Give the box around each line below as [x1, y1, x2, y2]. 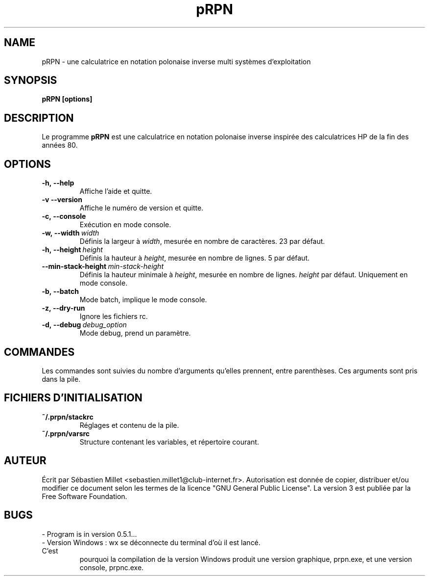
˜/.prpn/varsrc [42, 429, 90, 438]
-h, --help [42, 179, 74, 187]
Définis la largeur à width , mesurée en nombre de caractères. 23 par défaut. [79, 237, 325, 246]
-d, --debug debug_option [42, 320, 127, 329]
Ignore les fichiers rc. [79, 312, 148, 321]
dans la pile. [42, 374, 81, 383]
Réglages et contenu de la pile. [79, 421, 179, 429]
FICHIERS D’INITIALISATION [4, 392, 143, 404]
